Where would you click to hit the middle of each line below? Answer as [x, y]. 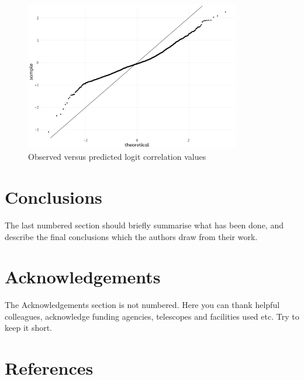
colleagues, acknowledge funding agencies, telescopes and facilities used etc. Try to [152, 316]
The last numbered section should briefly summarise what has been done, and [144, 225]
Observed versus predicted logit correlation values [117, 157]
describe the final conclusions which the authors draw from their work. [131, 236]
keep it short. [29, 328]
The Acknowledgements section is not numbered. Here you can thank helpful [142, 305]
